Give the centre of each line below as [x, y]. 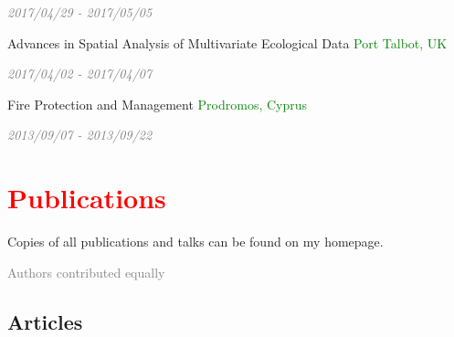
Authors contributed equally [86, 272]
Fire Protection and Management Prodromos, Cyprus [158, 104]
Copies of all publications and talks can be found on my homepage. [195, 242]
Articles [45, 321]
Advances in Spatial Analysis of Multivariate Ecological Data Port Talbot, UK [227, 42]
